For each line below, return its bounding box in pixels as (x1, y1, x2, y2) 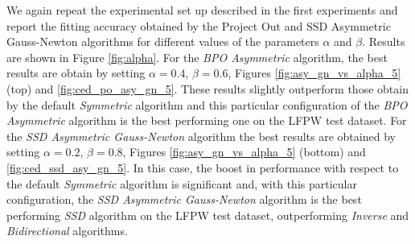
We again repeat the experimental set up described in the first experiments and (6, 2, 398, 18)
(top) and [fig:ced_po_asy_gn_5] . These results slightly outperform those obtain (6, 80, 409, 97)
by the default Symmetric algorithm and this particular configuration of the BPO (6, 96, 408, 113)
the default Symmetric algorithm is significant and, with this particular (6, 175, 357, 192)
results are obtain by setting (6, 64, 146, 81)
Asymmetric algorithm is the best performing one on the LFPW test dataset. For (6, 112, 407, 129)
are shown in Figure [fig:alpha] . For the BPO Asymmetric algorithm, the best (6, 48, 388, 65)
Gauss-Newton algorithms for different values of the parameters (6, 33, 319, 50)
